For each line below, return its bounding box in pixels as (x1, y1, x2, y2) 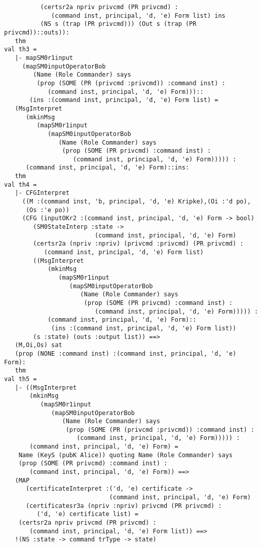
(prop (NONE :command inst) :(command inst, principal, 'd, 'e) (15, 350, 237, 357)
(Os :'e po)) (25, 206, 69, 214)
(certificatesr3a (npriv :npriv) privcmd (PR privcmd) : (25, 502, 222, 509)
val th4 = (4, 181, 37, 188)
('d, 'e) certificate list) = (36, 510, 138, 518)
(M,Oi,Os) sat (15, 341, 62, 349)
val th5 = (4, 375, 37, 383)
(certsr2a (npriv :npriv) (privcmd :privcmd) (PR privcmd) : (33, 240, 244, 248)
